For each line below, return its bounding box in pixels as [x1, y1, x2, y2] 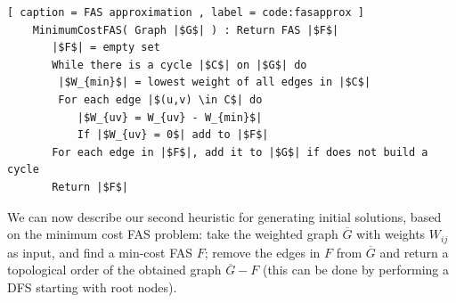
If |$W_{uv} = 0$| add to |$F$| [77, 128, 269, 142]
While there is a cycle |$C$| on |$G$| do [52, 58, 307, 71]
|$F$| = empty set [52, 41, 160, 54]
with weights [356, 225, 426, 243]
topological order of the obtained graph [7, 260, 222, 279]
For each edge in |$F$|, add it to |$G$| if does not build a [52, 145, 428, 159]
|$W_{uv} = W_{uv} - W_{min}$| [77, 111, 263, 124]
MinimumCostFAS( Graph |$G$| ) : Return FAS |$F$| [32, 23, 339, 37]
